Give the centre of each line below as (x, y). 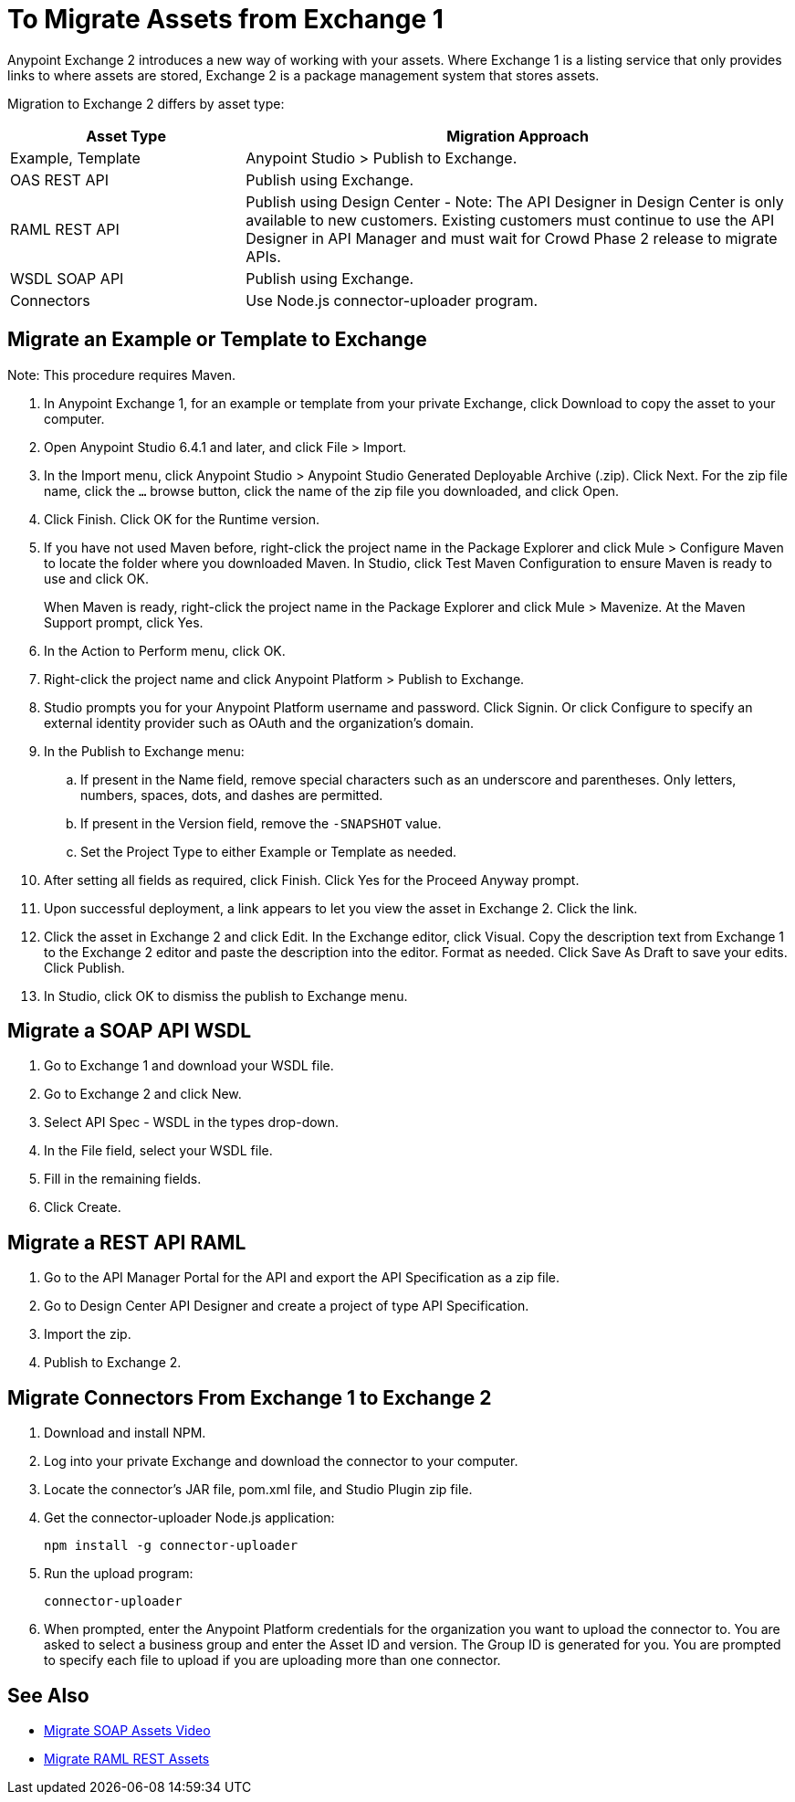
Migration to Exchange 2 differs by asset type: (146, 103)
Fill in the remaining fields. (123, 1179)
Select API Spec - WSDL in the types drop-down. (192, 1122)
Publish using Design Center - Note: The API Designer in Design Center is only (515, 201)
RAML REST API (65, 229)
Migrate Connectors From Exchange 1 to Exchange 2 (250, 1397)
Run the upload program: (119, 1574)
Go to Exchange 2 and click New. (143, 1094)
